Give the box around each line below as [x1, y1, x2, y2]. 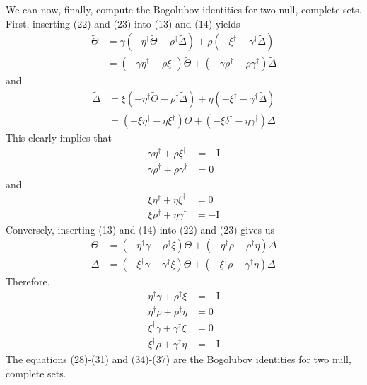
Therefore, [6, 274, 50, 289]
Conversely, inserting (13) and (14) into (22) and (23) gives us [6, 222, 274, 236]
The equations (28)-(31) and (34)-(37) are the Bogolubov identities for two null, [6, 352, 351, 367]
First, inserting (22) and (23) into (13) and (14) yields [6, 16, 240, 30]
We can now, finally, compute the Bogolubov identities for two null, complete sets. [6, 2, 362, 16]
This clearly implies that [6, 130, 112, 145]
